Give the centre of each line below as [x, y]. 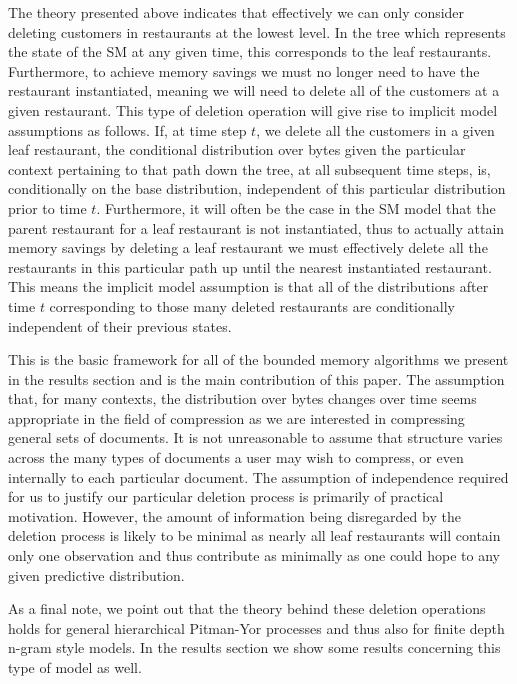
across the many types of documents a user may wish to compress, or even [236, 457]
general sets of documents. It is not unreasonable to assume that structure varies [255, 437]
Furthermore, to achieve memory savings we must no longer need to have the [244, 70]
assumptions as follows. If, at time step [127, 129]
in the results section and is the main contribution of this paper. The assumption [256, 378]
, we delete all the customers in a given [375, 129]
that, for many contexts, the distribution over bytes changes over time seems [242, 398]
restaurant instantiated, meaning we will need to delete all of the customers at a [254, 90]
